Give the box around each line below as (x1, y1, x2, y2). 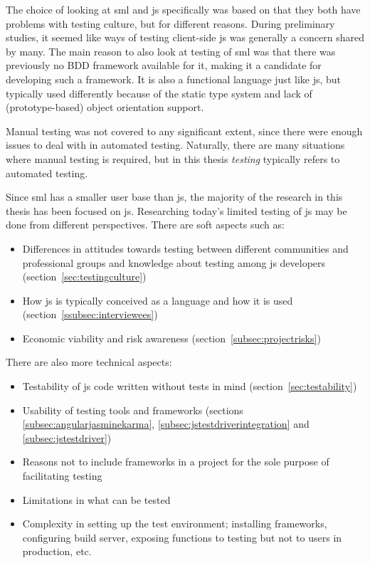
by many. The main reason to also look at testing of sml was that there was (6, 43, 336, 58)
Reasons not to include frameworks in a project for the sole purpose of (22, 454, 329, 469)
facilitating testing (22, 468, 102, 483)
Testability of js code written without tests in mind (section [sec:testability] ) (22, 379, 357, 394)
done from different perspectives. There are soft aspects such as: (6, 217, 285, 232)
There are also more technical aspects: (6, 354, 172, 369)
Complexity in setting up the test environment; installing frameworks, (22, 516, 327, 531)
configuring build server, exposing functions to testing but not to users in (22, 530, 342, 544)
